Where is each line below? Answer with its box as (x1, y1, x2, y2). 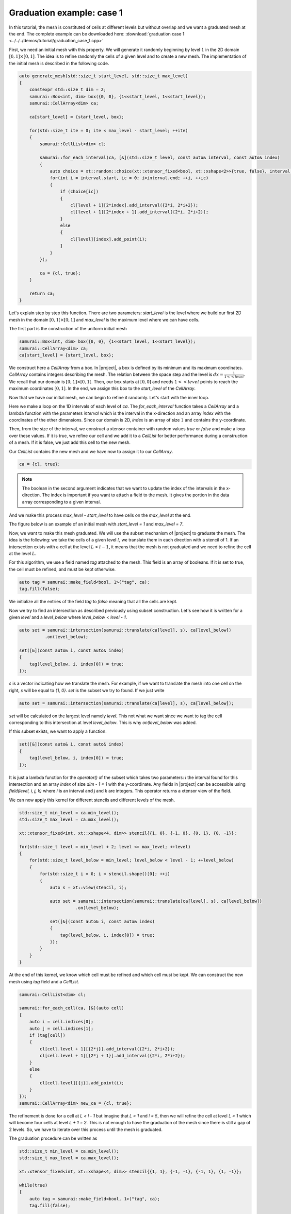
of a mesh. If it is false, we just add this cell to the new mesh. (9, 439, 131, 445)
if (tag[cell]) (29, 1032, 65, 1038)
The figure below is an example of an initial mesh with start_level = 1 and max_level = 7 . (9, 521, 184, 527)
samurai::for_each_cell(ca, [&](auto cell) (19, 1005, 125, 1011)
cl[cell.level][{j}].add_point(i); (39, 1080, 125, 1085)
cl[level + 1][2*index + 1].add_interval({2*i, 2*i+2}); (70, 209, 209, 215)
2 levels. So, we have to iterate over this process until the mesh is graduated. (9, 1127, 162, 1132)
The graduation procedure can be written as (9, 1135, 97, 1141)
